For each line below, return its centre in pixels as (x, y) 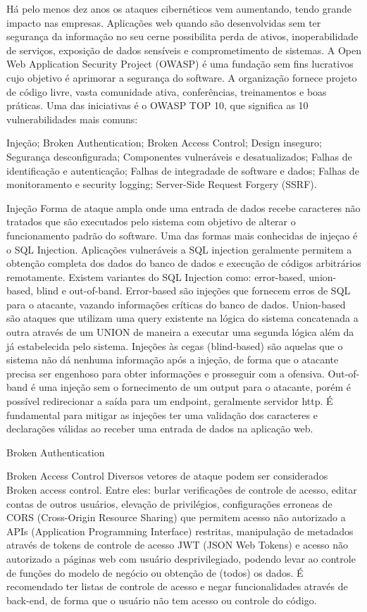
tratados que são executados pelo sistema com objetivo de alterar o (151, 221)
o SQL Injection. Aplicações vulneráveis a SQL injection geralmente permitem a (179, 249)
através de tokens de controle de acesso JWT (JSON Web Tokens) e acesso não (178, 545)
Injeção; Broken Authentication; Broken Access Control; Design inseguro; (164, 143)
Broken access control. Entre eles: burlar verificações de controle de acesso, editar (182, 489)
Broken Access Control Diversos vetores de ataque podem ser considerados (167, 476)
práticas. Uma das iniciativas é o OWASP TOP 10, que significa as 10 (157, 105)
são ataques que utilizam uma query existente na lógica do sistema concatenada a (182, 318)
